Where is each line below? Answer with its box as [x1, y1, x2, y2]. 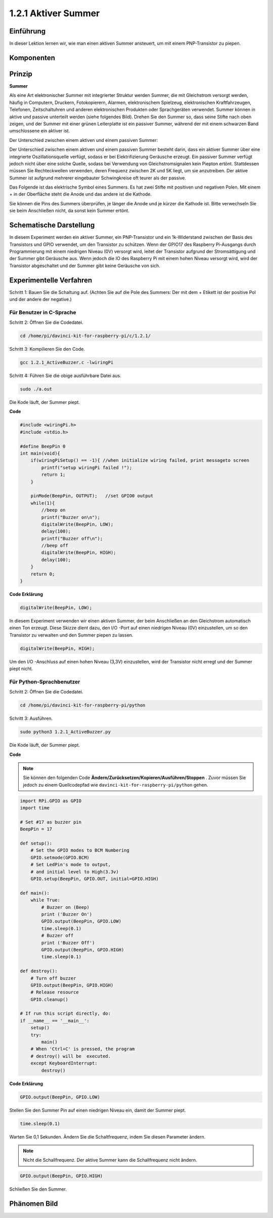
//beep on [41, 507, 66, 513]
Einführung [9, 27, 45, 35]
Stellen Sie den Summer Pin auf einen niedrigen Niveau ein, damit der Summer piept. [9, 1107, 187, 1113]
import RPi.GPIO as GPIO [20, 798, 82, 803]
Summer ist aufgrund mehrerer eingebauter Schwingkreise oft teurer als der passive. [9, 175, 187, 181]
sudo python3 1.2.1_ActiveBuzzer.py [20, 729, 111, 735]
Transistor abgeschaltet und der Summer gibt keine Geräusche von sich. [9, 263, 160, 269]
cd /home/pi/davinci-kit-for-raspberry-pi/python [20, 703, 146, 708]
